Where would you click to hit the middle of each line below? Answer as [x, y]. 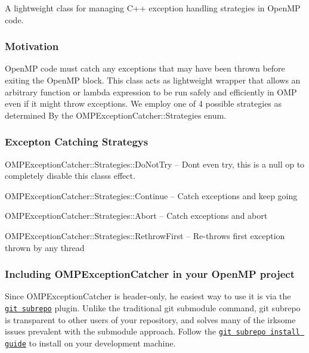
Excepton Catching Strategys [77, 142]
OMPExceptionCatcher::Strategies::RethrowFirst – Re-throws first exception [145, 235]
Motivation [32, 46]
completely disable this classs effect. [70, 176]
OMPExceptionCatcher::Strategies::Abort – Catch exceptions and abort [136, 216]
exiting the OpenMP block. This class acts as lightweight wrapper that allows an [153, 80]
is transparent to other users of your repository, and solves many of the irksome [150, 319]
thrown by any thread [45, 247]
